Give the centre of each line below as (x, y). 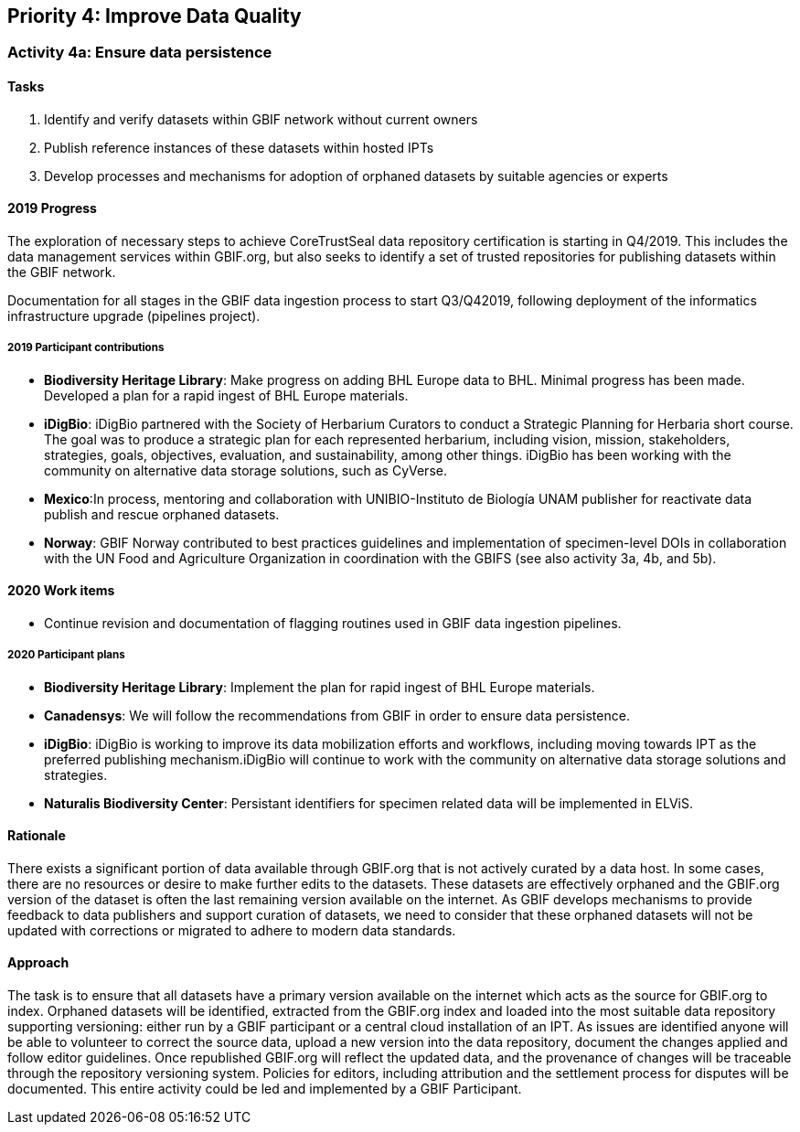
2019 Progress (52, 208)
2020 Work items (61, 591)
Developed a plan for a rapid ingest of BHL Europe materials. (226, 395)
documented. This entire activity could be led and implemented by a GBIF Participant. (265, 1089)
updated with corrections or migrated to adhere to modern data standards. (232, 930)
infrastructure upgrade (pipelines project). (134, 315)
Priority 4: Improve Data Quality (155, 16)
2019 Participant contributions (86, 348)
